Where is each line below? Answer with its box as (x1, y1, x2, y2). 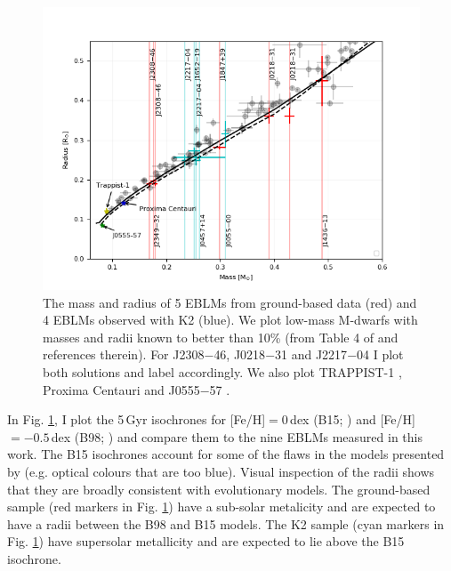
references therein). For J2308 (43, 345, 205, 364)
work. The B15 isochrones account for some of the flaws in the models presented (7, 445, 445, 463)
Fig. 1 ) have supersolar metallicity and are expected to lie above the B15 (7, 532, 405, 551)
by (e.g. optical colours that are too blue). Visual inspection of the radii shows (7, 462, 435, 480)
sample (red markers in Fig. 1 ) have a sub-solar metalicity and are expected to (7, 497, 436, 516)
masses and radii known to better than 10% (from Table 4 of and (43, 327, 399, 346)
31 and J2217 (275, 345, 348, 364)
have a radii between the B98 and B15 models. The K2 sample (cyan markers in (7, 514, 445, 533)
